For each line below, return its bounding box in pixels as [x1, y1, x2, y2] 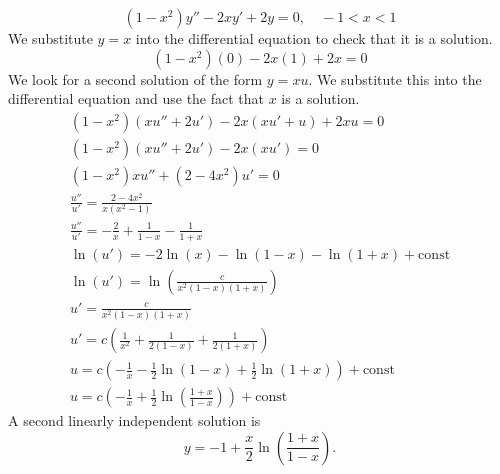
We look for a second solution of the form [8, 68, 263, 89]
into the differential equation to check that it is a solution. [135, 28, 493, 48]
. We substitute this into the [308, 68, 482, 89]
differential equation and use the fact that [8, 88, 265, 109]
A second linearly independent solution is [8, 410, 261, 431]
